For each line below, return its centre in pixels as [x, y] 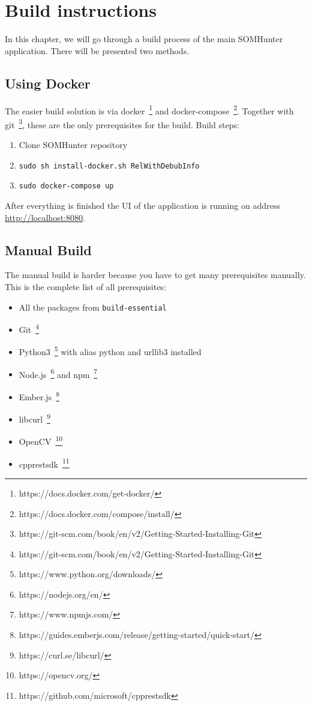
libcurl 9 [34, 418]
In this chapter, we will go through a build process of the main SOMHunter [144, 39]
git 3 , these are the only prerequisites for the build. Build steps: [122, 123]
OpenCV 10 [41, 441]
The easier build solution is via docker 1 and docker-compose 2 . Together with [149, 110]
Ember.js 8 [39, 395]
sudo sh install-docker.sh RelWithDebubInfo [109, 166]
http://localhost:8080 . [45, 217]
